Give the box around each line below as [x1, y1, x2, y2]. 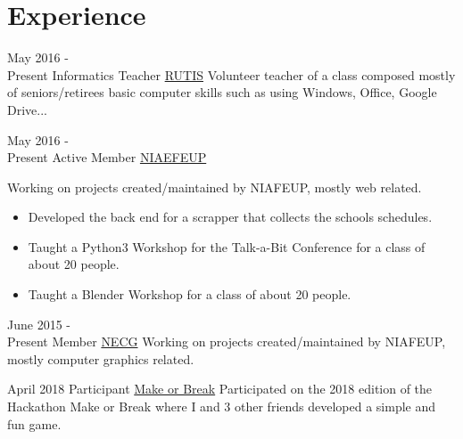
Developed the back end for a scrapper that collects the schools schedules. [28, 207, 433, 226]
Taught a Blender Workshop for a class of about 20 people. [28, 285, 351, 304]
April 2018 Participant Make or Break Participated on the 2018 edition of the [7, 379, 433, 398]
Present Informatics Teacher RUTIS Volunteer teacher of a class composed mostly [7, 65, 456, 84]
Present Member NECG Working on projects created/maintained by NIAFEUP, [7, 332, 446, 351]
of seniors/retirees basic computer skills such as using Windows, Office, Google [7, 83, 437, 102]
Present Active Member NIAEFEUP [7, 148, 207, 167]
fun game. [7, 414, 62, 433]
